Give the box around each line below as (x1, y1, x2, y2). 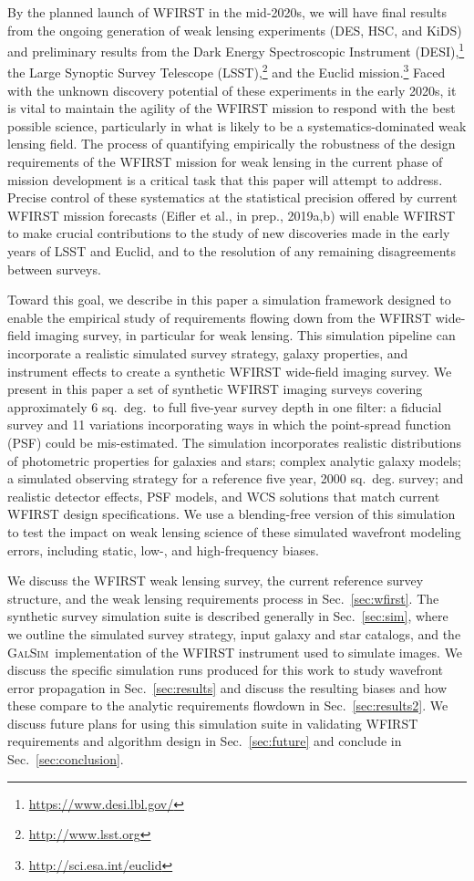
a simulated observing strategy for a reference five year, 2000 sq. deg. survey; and (7, 469, 464, 488)
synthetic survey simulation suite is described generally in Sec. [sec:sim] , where (7, 606, 448, 626)
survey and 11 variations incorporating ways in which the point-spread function (7, 415, 451, 434)
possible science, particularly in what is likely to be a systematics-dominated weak (7, 116, 467, 135)
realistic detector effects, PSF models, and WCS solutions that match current (7, 486, 440, 505)
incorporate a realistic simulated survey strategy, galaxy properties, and (7, 344, 408, 362)
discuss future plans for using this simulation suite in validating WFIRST (7, 713, 418, 732)
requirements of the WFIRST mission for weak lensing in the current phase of (7, 152, 443, 171)
